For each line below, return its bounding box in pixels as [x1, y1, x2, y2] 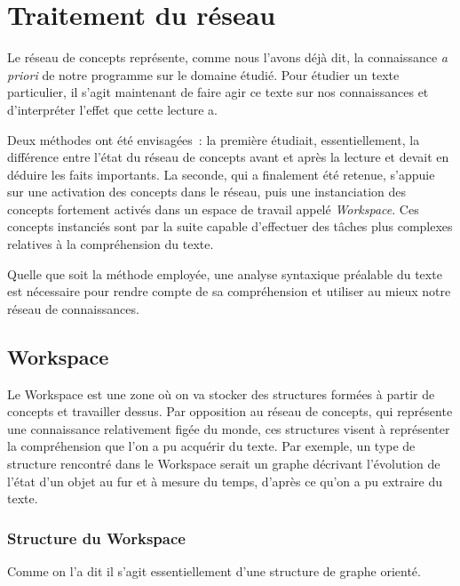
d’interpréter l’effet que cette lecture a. [7, 100, 218, 118]
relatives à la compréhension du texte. [7, 235, 214, 253]
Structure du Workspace [7, 526, 186, 549]
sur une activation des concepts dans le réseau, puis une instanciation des [7, 182, 407, 201]
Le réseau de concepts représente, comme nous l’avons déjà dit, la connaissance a [7, 48, 448, 67]
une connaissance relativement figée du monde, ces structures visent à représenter [7, 419, 450, 437]
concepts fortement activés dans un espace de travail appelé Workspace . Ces [7, 199, 419, 218]
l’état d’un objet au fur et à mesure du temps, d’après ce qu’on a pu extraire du [7, 471, 443, 490]
